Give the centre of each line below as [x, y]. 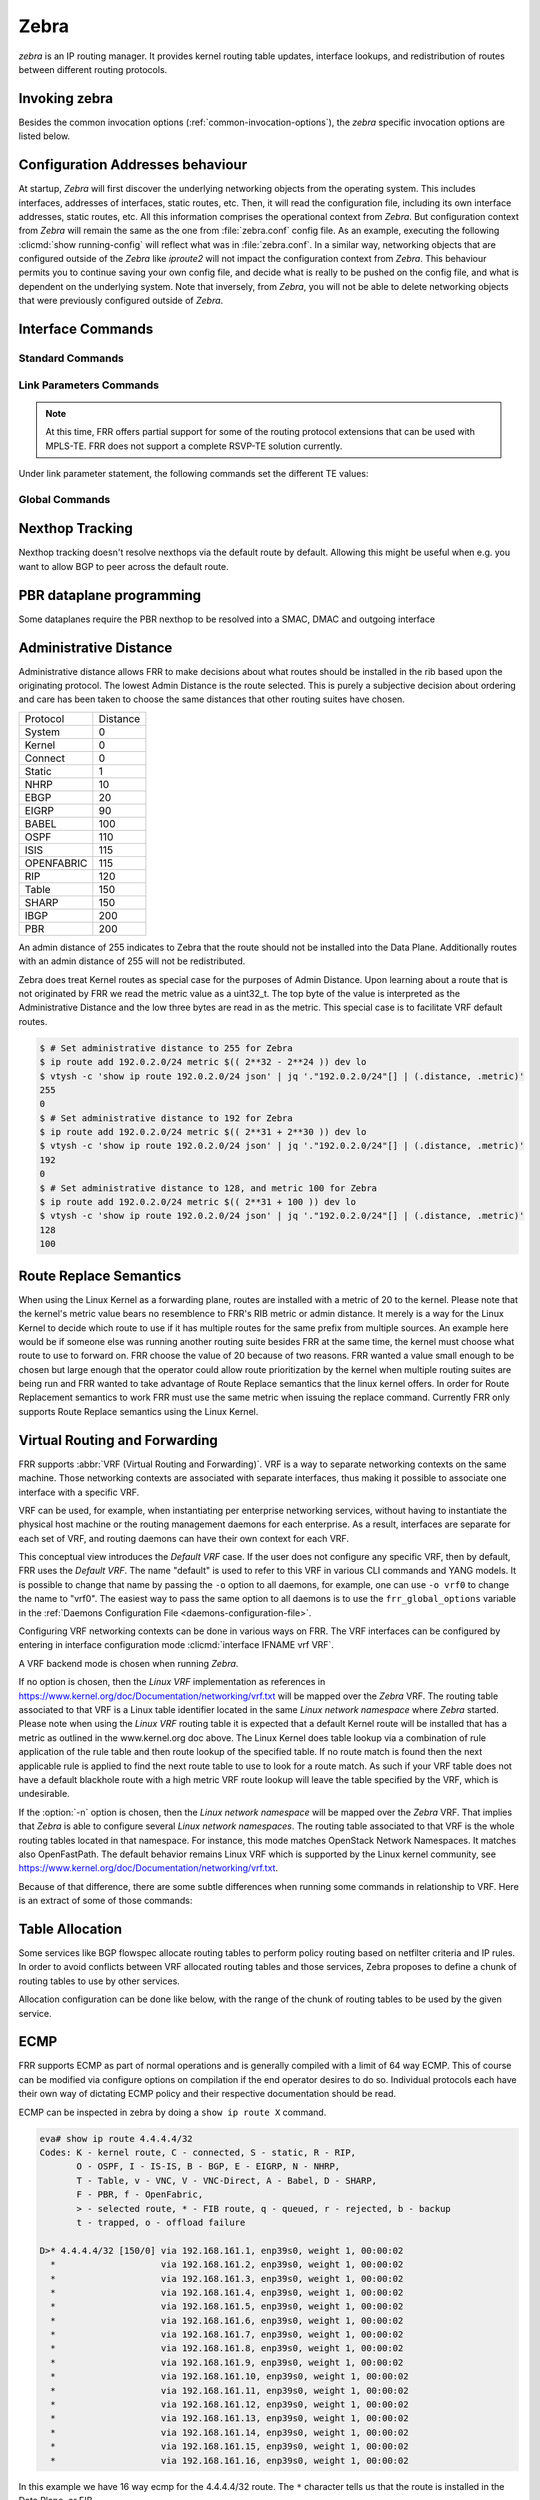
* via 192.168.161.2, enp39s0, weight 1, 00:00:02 [227, 2264]
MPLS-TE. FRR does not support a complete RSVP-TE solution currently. [194, 446]
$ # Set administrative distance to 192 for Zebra [166, 1118]
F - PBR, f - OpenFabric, [140, 2194]
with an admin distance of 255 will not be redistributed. [132, 961]
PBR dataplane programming [110, 595]
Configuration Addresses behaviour [133, 165]
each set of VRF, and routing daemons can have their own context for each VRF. [184, 1538]
